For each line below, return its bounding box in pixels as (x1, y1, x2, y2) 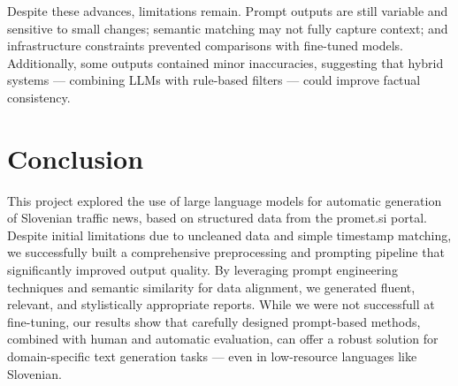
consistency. (7, 87, 71, 106)
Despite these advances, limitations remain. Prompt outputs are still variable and (7, 2, 448, 19)
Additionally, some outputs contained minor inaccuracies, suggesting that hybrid (7, 53, 444, 72)
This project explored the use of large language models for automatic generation (7, 191, 442, 209)
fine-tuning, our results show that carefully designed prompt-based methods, (7, 312, 421, 330)
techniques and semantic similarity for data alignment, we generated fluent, (7, 277, 416, 296)
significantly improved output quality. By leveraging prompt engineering (7, 261, 398, 279)
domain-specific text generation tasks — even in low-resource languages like (7, 347, 417, 366)
